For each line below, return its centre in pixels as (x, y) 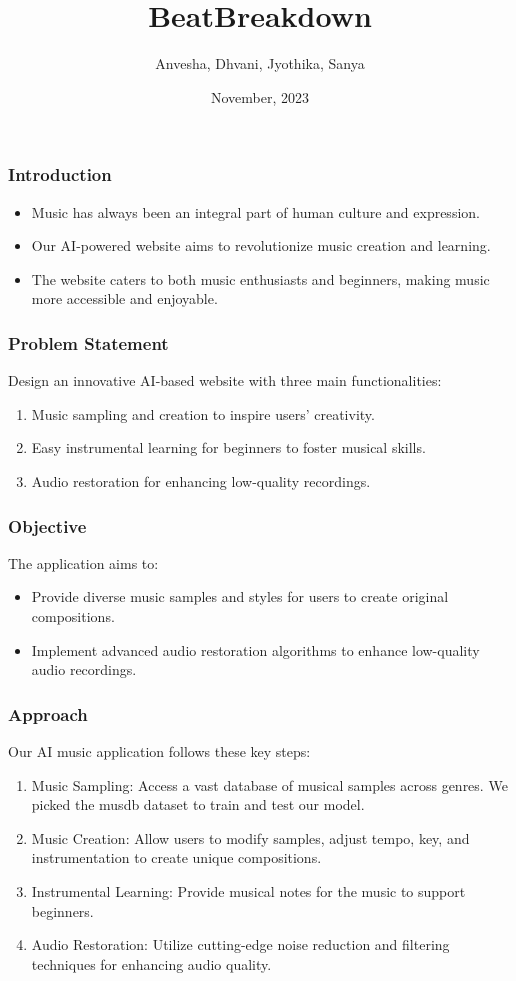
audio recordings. (84, 669)
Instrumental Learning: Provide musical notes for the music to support (248, 890)
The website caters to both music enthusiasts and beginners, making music (260, 278)
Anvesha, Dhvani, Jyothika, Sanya (260, 63)
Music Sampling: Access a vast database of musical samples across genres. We (269, 784)
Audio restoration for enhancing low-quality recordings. (201, 480)
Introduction (60, 174)
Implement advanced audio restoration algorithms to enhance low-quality (255, 649)
